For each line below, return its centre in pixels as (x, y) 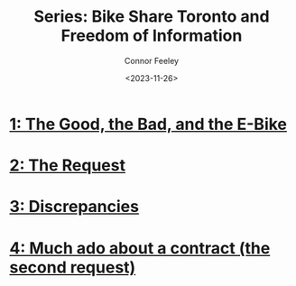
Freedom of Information (152, 36)
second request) (73, 267)
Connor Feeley (152, 60)
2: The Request (68, 166)
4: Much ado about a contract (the (140, 248)
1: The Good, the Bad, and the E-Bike (148, 124)
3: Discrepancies (74, 207)
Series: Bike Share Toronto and (152, 17)
